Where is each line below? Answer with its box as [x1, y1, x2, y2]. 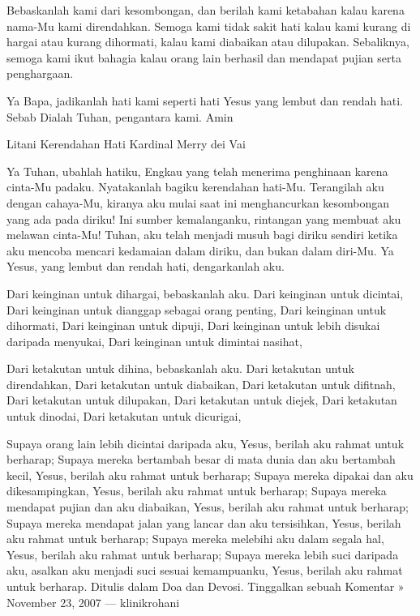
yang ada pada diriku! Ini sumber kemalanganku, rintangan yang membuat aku [6, 210, 401, 227]
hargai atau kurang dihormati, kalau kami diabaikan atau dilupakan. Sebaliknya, [6, 33, 409, 50]
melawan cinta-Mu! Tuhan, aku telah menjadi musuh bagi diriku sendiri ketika [6, 226, 398, 243]
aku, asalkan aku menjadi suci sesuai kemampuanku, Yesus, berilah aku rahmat [6, 562, 403, 579]
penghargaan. [6, 65, 74, 82]
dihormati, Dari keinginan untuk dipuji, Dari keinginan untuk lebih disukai [6, 317, 380, 334]
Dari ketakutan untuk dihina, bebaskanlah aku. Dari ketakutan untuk [6, 360, 354, 377]
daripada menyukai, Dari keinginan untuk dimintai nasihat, [6, 332, 302, 349]
